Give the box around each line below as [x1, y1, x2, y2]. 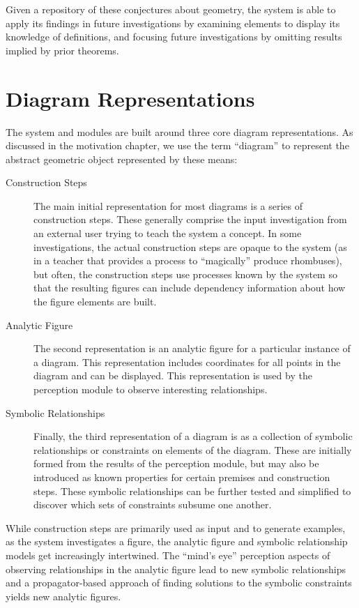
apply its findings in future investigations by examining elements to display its [6, 15, 340, 30]
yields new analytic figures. [6, 588, 121, 603]
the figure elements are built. [33, 294, 157, 309]
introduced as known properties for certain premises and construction [33, 469, 330, 484]
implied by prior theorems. [6, 43, 119, 57]
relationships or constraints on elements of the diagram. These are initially [33, 442, 352, 457]
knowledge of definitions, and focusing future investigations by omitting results [6, 29, 342, 44]
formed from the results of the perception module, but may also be [33, 456, 319, 471]
